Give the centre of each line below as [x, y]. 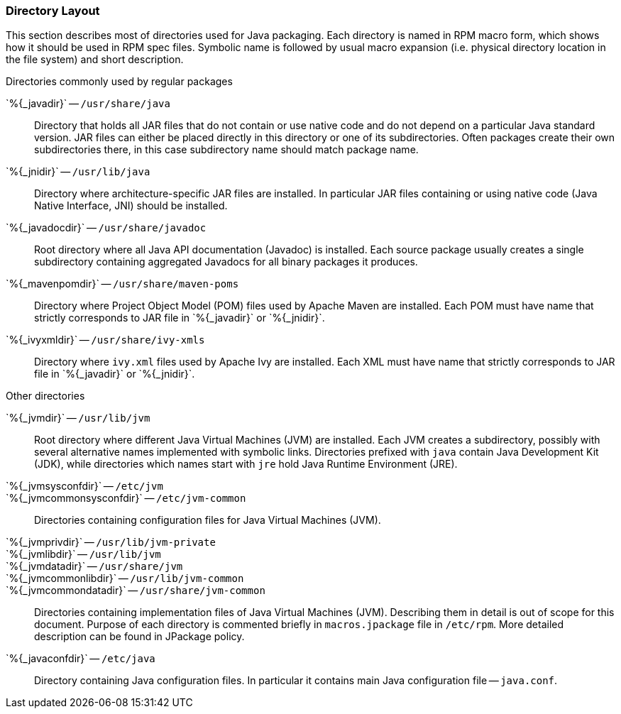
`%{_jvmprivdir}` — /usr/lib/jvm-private [111, 542]
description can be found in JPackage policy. [139, 637]
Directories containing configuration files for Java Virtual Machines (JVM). [208, 520]
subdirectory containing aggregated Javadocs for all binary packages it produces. [226, 262]
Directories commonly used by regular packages [119, 82]
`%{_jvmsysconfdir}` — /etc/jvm [84, 486]
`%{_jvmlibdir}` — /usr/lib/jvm [83, 554]
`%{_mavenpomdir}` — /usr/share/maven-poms [122, 284]
